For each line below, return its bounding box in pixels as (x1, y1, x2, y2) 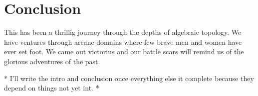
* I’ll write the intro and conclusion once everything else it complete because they (4, 73, 254, 83)
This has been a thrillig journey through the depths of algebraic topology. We (4, 27, 242, 37)
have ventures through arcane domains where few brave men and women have (4, 36, 242, 47)
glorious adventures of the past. (4, 56, 100, 66)
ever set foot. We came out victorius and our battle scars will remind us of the (4, 46, 244, 57)
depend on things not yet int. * (4, 83, 99, 93)
